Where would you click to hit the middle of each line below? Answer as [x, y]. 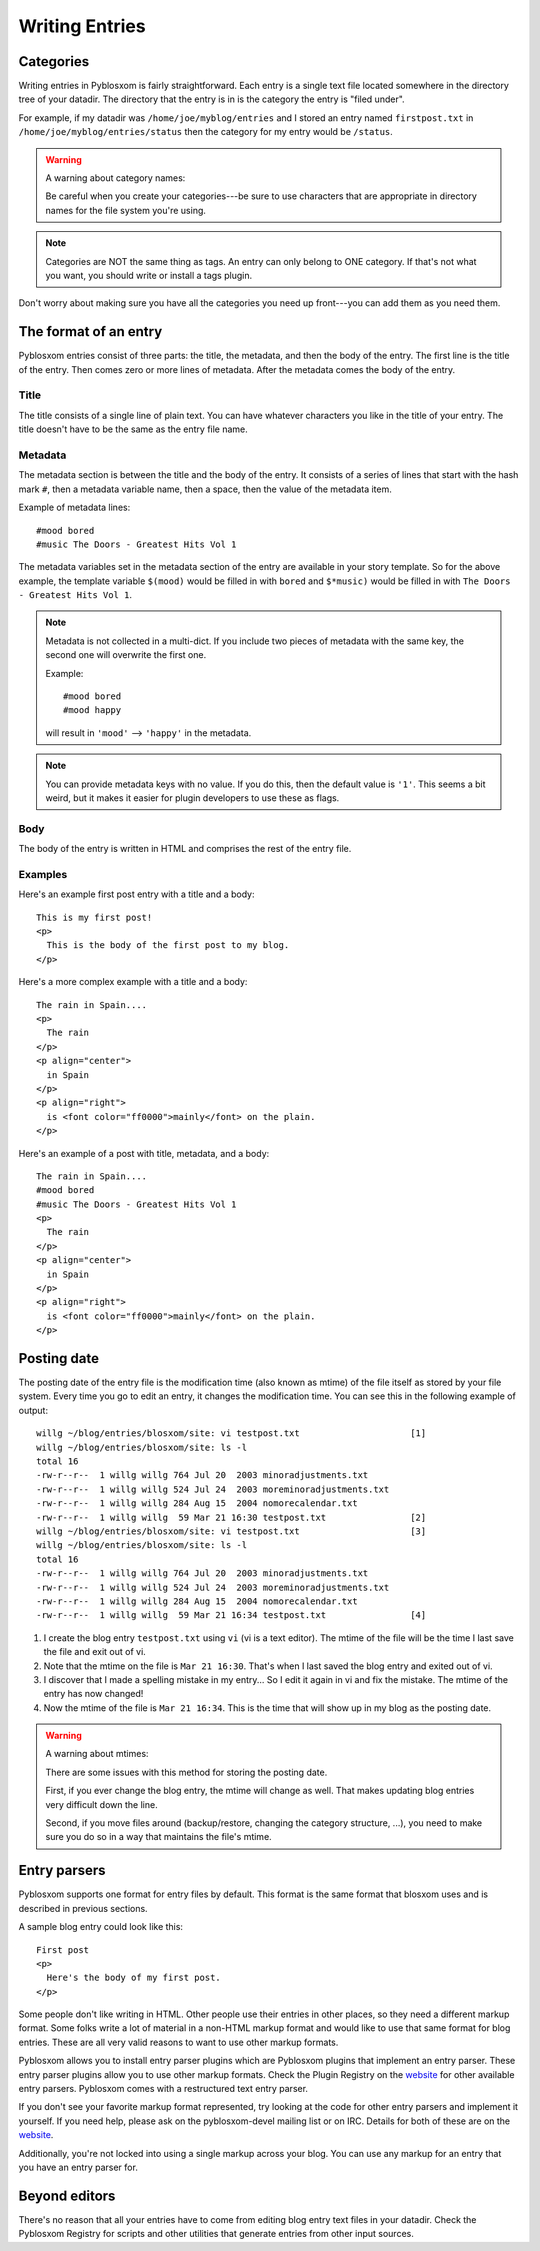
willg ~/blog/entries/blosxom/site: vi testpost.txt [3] [231, 1531]
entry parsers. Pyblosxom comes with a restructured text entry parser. [163, 2089]
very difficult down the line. [102, 1804]
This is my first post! [94, 917]
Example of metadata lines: [74, 507]
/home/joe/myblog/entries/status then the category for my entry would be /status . [206, 132]
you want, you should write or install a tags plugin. [149, 275]
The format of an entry [90, 331]
